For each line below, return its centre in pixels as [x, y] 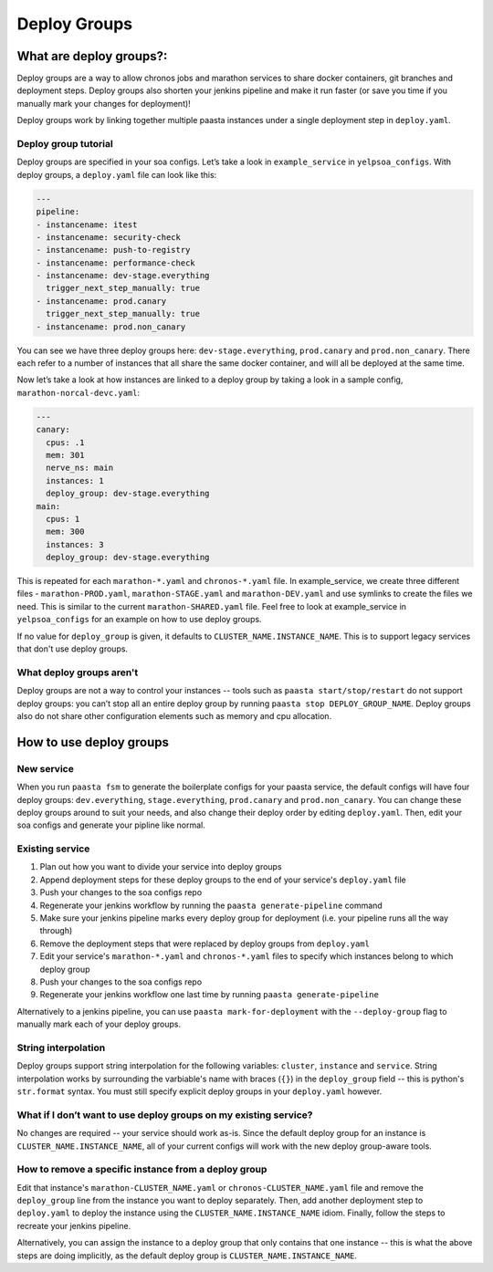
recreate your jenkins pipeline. [74, 1225]
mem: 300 [65, 532]
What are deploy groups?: [92, 56]
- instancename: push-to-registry [113, 250]
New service [46, 768]
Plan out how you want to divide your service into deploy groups [161, 867]
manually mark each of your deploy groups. [99, 1024]
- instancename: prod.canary [101, 301]
